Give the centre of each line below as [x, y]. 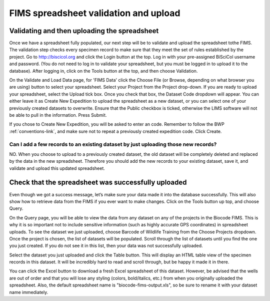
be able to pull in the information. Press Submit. [58, 115]
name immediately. [29, 292]
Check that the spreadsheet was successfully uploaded [98, 183]
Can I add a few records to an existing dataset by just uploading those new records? [113, 144]
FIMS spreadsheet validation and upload [95, 13]
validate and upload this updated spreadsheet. [57, 168]
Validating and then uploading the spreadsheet [84, 31]
